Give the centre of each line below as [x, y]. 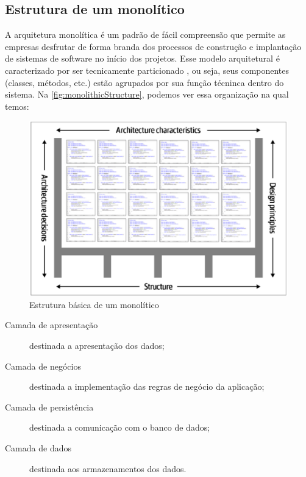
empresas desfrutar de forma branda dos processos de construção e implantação [153, 46]
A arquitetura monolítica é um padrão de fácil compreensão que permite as [145, 34]
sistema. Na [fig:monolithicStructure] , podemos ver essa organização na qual [147, 94]
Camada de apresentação [52, 325]
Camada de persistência [49, 407]
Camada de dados [38, 448]
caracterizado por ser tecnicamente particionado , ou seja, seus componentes [147, 70]
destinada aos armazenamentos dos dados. [108, 468]
